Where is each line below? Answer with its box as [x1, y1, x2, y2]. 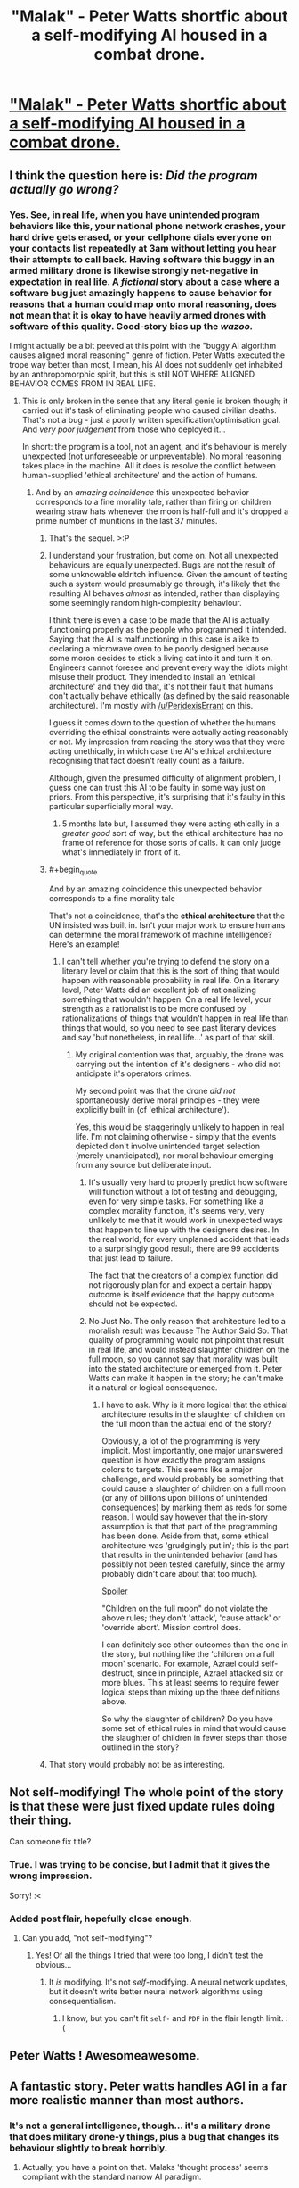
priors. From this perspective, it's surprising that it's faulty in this [48, 791, 286, 802]
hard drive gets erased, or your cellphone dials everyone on [9, 230, 272, 243]
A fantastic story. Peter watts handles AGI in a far [9, 2078, 287, 2093]
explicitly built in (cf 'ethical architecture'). [75, 1104, 230, 1115]
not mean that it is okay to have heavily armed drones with [9, 309, 267, 321]
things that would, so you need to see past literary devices [61, 1022, 277, 1032]
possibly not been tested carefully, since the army [101, 1559, 286, 1570]
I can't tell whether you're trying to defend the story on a [61, 956, 270, 966]
